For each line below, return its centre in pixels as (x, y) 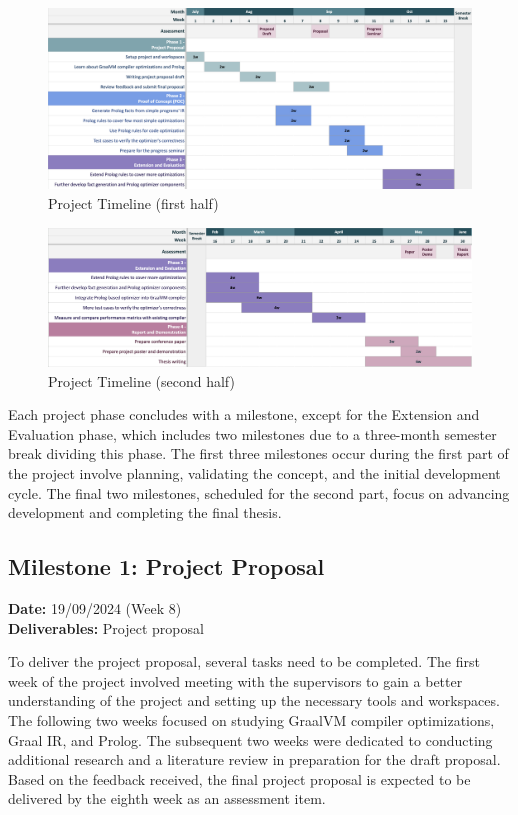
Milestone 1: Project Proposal (166, 566)
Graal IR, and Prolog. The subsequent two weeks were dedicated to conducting (250, 739)
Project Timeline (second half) (141, 380)
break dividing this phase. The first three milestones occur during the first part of (258, 453)
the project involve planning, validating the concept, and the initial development (254, 473)
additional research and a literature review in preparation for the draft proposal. (254, 759)
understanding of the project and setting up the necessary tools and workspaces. (254, 700)
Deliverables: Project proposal (106, 627)
